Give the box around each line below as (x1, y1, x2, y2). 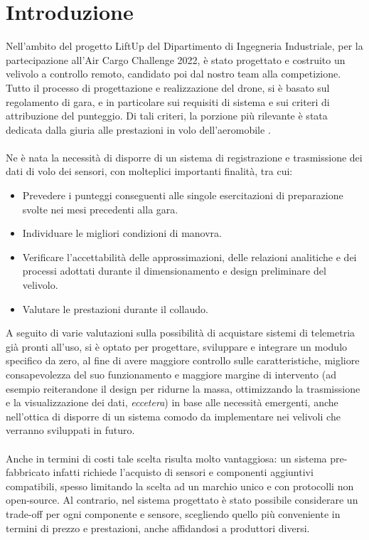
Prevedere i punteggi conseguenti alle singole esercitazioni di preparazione (22, 188, 343, 203)
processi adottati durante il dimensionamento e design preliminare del (22, 263, 326, 278)
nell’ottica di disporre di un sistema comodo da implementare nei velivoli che (6, 408, 341, 423)
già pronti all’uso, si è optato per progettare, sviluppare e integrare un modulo (6, 339, 348, 354)
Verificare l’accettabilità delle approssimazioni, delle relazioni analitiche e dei (22, 249, 357, 264)
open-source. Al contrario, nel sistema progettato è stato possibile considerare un (6, 492, 358, 507)
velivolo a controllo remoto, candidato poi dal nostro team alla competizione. (6, 66, 341, 81)
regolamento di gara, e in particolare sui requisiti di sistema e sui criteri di (6, 94, 330, 109)
